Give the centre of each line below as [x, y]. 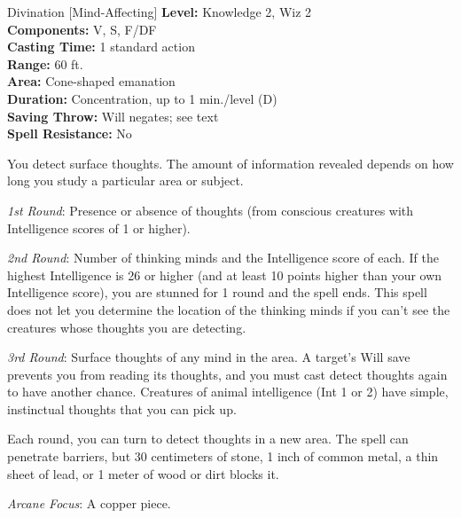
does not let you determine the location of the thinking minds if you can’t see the [229, 309]
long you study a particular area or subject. [125, 181]
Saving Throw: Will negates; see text [113, 116]
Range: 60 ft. [45, 63]
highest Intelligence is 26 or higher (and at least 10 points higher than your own [225, 275]
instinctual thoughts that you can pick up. [122, 408]
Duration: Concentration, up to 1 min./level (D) [142, 98]
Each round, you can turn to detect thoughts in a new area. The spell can [208, 439]
